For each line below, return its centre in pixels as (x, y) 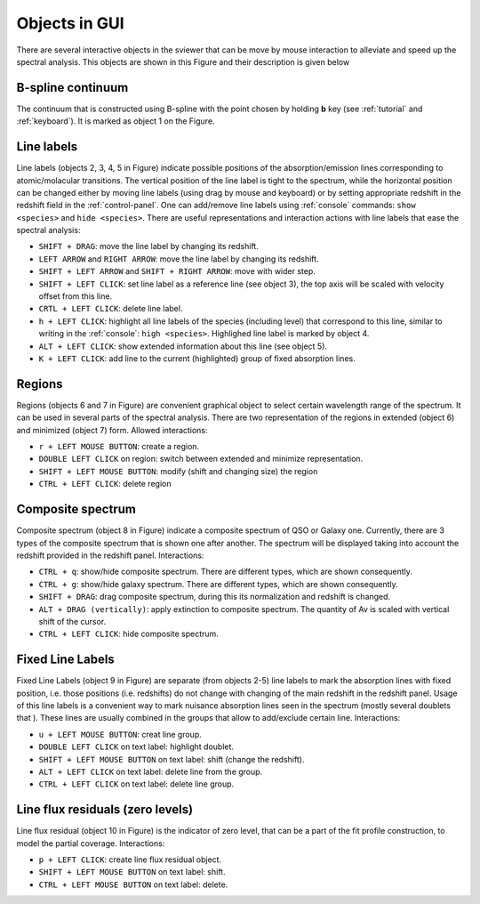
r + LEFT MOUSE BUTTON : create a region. (119, 447)
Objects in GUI (70, 23)
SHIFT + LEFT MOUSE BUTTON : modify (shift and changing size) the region (178, 471)
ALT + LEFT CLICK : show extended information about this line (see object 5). (183, 346)
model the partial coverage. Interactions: (91, 843)
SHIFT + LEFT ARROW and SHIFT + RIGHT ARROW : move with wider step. (177, 271)
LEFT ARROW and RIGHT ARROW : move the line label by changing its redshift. (179, 259)
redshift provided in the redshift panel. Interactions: (110, 555)
